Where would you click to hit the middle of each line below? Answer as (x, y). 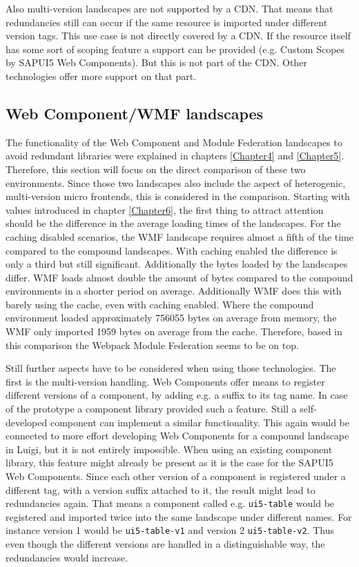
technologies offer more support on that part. (101, 76)
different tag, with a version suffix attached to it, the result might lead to (161, 489)
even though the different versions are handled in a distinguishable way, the (165, 544)
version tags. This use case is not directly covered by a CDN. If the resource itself (178, 36)
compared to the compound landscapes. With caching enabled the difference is (172, 250)
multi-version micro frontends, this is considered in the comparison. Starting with (178, 196)
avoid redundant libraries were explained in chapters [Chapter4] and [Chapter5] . (175, 156)
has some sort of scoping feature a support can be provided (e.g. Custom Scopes (175, 49)
